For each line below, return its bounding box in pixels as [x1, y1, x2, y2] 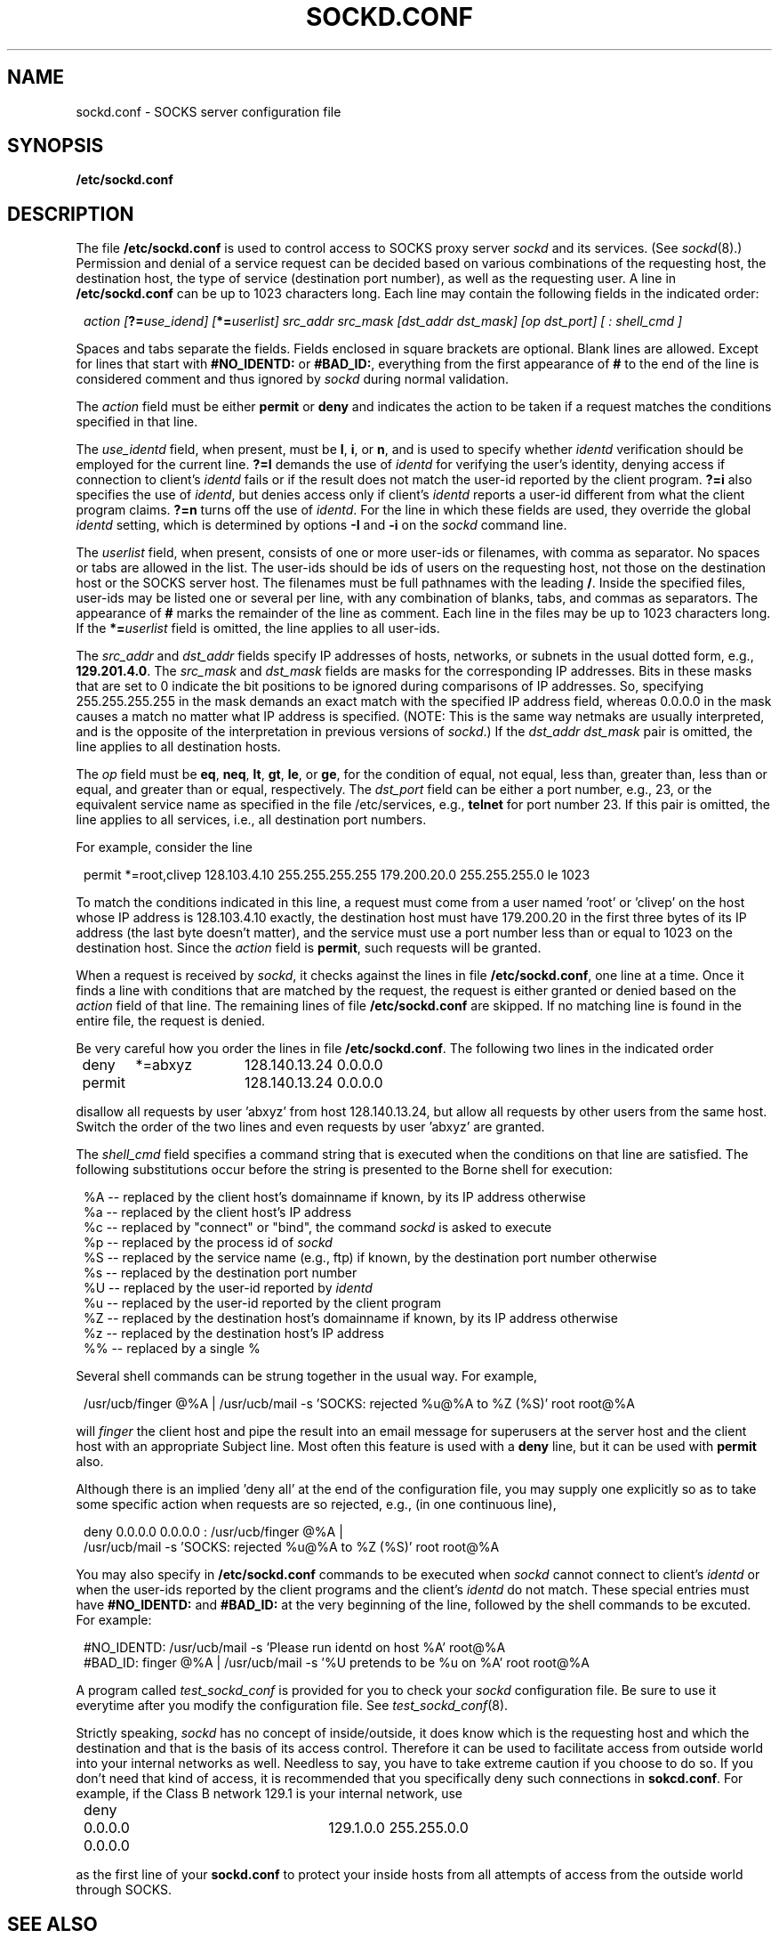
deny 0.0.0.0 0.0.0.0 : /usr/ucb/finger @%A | [84, 1524, 343, 1540]
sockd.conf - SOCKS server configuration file [76, 103, 341, 119]
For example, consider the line [76, 839, 253, 855]
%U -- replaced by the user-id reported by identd [84, 1280, 373, 1296]
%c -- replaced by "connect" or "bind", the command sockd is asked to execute [84, 1220, 552, 1236]
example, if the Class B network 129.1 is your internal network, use [76, 1786, 463, 1802]
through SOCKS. [76, 1882, 172, 1898]
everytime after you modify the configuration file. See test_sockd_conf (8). [76, 1698, 509, 1714]
